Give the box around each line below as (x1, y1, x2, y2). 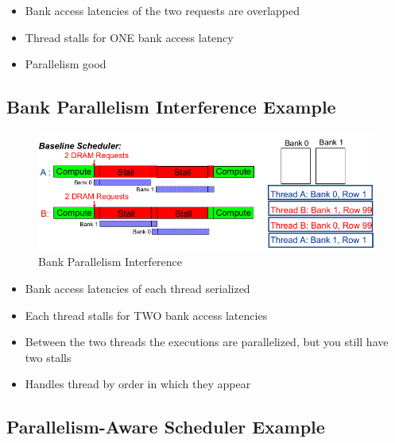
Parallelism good (25, 56, 106, 72)
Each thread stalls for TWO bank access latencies (25, 306, 268, 323)
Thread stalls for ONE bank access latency (25, 29, 234, 45)
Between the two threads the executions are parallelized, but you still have (25, 333, 389, 350)
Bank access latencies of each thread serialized (25, 280, 250, 297)
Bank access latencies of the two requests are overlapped (25, 2, 300, 18)
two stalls (25, 349, 72, 365)
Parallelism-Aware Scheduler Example (6, 414, 325, 439)
